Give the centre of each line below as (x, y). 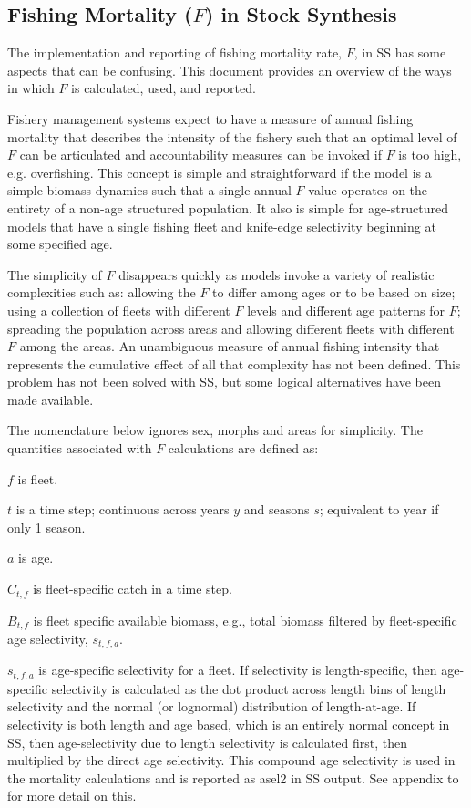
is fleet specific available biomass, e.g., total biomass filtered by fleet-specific (245, 620)
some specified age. (60, 244)
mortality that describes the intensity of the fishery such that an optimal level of (232, 136)
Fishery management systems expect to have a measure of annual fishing (210, 118)
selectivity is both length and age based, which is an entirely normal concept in (229, 725)
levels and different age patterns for (346, 310)
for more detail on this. (72, 796)
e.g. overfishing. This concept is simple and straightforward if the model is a (220, 172)
